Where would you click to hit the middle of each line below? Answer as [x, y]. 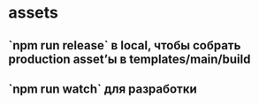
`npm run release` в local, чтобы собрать [125, 45]
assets [34, 13]
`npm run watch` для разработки [103, 89]
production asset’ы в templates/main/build [129, 59]
